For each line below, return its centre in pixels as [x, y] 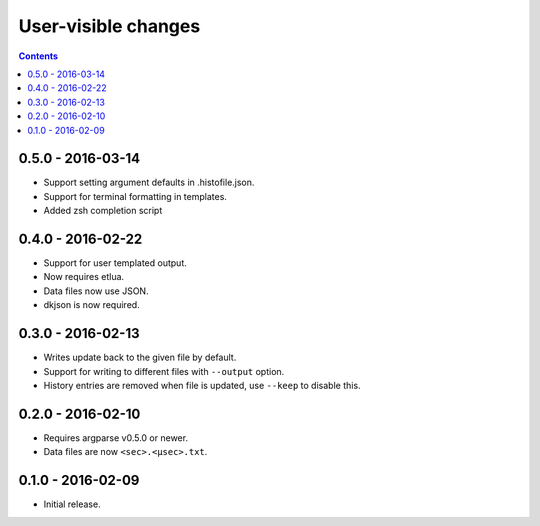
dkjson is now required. [91, 305]
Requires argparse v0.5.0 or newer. [116, 437]
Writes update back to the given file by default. [140, 357]
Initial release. [72, 504]
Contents [38, 56]
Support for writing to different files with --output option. [164, 371]
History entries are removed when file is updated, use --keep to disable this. [202, 385]
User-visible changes [109, 26]
